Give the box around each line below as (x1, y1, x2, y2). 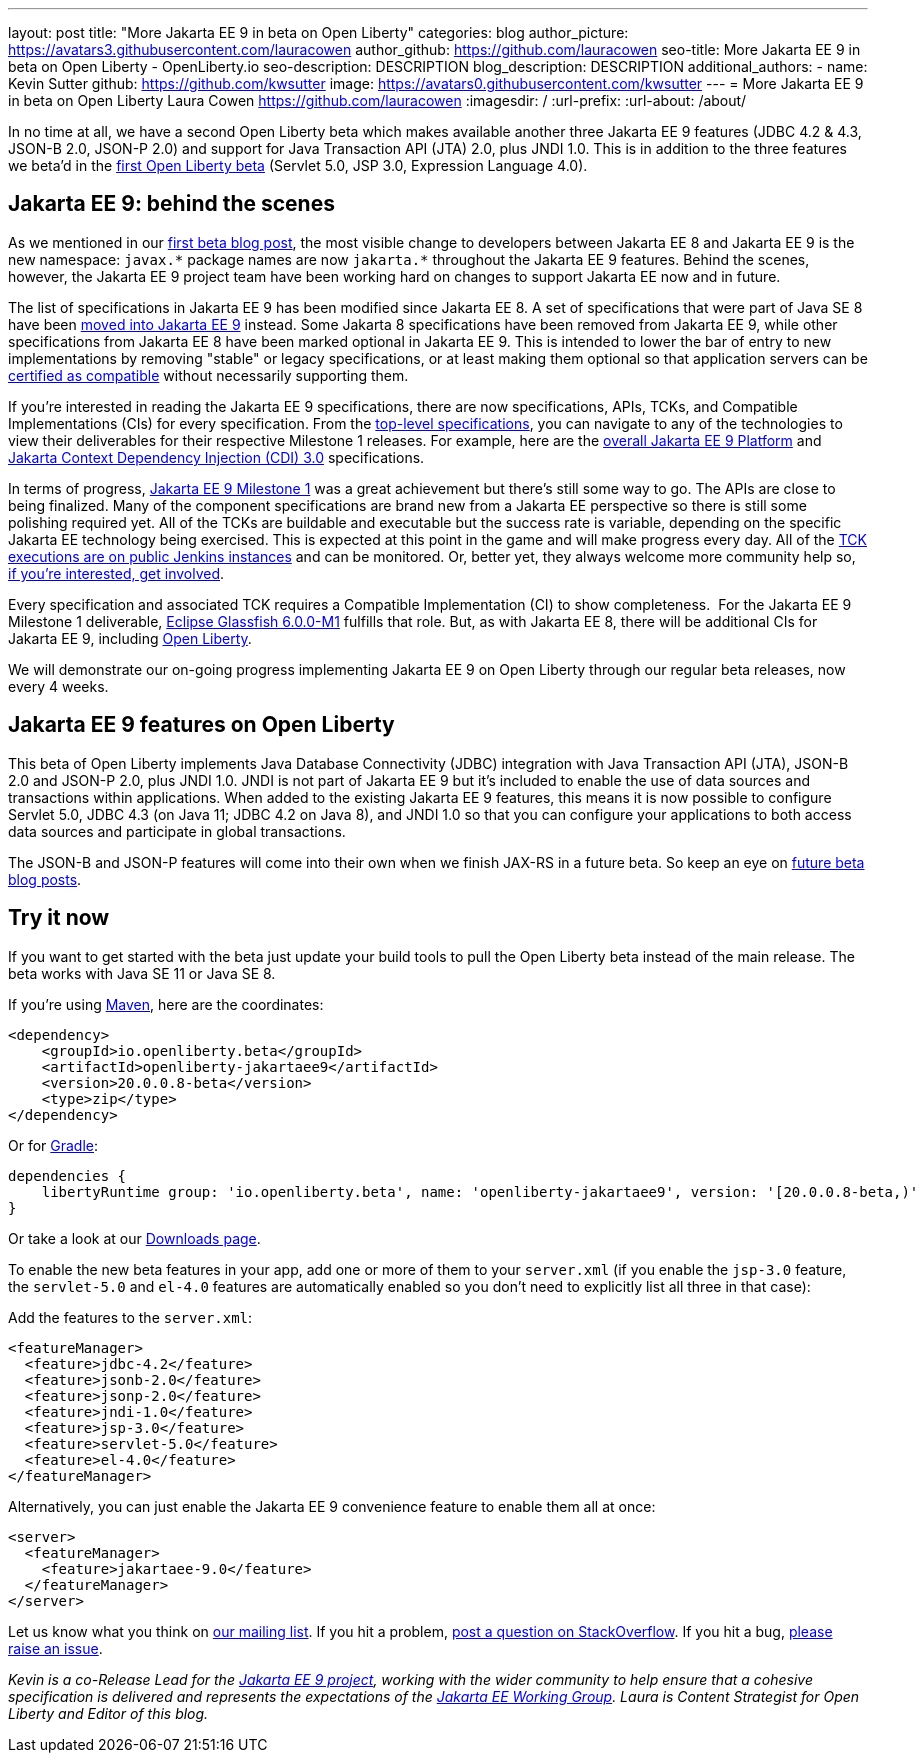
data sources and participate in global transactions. (8, 822, 346, 840)
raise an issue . (8, 1639, 103, 1657)
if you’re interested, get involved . (8, 564, 225, 582)
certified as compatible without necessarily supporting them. (8, 366, 409, 384)
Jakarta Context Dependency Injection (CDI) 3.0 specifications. (8, 448, 425, 466)
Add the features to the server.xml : (8, 1308, 253, 1326)
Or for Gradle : (8, 1136, 99, 1154)
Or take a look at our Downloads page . (8, 1229, 261, 1247)
